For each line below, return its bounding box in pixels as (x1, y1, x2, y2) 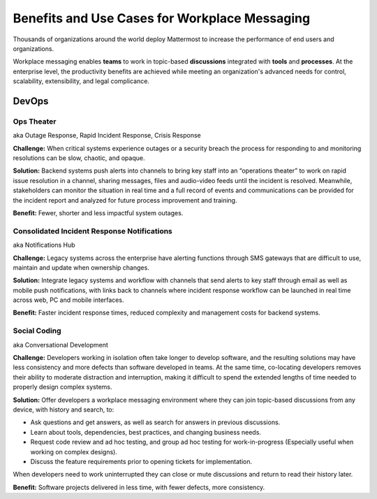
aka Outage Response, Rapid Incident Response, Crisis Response (13, 131, 202, 140)
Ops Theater (13, 116, 57, 126)
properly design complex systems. (13, 383, 112, 391)
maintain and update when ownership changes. (13, 263, 149, 272)
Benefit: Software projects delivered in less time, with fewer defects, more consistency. (13, 483, 265, 491)
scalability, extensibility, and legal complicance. (13, 77, 150, 85)
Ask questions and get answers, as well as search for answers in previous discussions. (30, 418, 281, 426)
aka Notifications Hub (13, 241, 76, 249)
